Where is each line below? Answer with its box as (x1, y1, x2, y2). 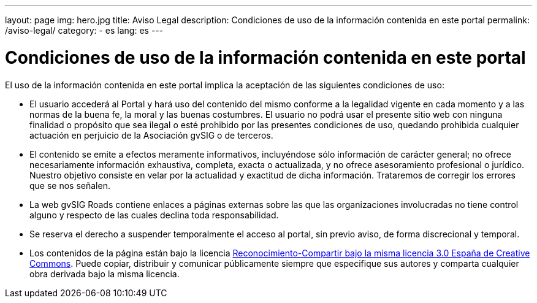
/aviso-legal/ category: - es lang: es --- (5, 25, 164, 36)
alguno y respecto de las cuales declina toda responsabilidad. (29, 209, 279, 220)
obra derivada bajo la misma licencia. (29, 268, 180, 279)
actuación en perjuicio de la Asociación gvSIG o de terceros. (29, 129, 273, 140)
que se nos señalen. (29, 180, 110, 191)
